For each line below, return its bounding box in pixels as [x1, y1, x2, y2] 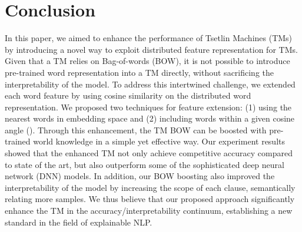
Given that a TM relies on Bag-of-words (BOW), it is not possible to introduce [5, 55, 290, 67]
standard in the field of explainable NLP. [5, 216, 152, 228]
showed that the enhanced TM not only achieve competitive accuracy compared [5, 147, 293, 159]
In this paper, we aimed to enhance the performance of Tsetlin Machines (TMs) [5, 32, 293, 44]
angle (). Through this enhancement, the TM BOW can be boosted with [5, 123, 267, 136]
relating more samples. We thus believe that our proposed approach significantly [5, 193, 295, 205]
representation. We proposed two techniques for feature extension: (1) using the [5, 100, 292, 113]
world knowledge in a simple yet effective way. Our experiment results [33, 135, 285, 147]
